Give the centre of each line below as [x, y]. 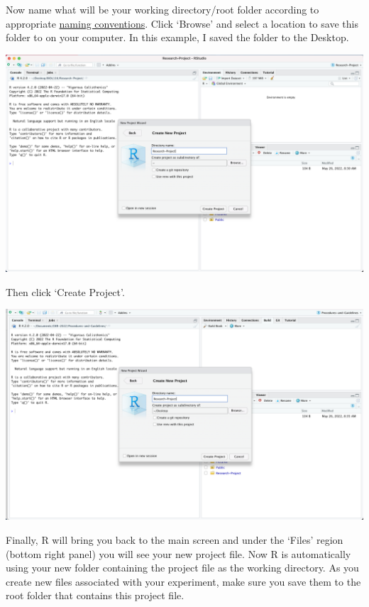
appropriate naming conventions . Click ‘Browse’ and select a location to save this [182, 23]
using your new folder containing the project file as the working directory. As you [182, 568]
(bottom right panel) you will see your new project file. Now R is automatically [178, 553]
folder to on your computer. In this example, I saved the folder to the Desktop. [177, 37]
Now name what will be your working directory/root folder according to [163, 9]
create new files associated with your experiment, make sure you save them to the [183, 581]
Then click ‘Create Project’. [65, 291]
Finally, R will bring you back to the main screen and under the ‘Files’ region [175, 539]
